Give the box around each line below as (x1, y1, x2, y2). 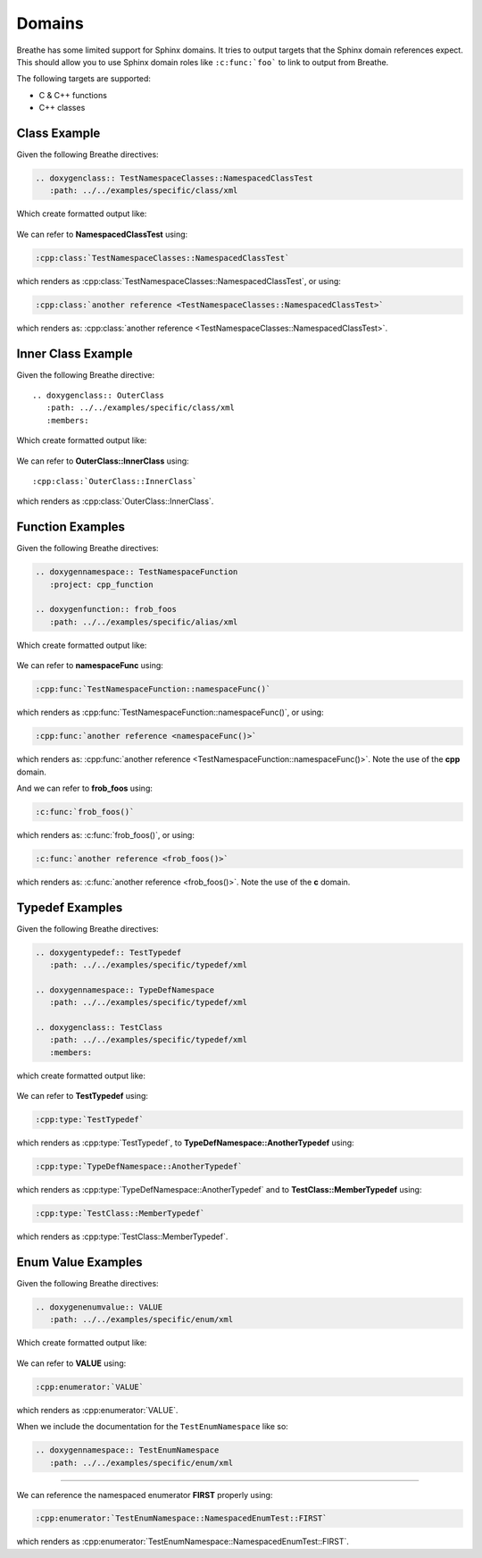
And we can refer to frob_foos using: (16, 783, 154, 793)
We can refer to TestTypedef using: (16, 1091, 149, 1101)
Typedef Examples (16, 900, 123, 915)
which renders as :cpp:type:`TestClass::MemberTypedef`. (16, 1231, 229, 1242)
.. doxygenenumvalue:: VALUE (35, 1303, 163, 1312)
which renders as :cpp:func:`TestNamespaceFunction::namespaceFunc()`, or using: (16, 707, 325, 718)
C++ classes (38, 103, 86, 113)
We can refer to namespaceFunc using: (16, 660, 164, 671)
